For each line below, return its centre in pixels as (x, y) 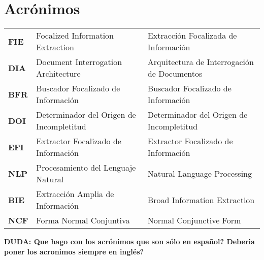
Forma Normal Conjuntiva (83, 220)
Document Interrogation (79, 62)
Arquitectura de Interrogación (201, 62)
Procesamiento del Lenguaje (86, 168)
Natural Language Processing (200, 173)
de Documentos (175, 74)
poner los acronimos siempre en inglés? (74, 251)
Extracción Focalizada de (192, 36)
